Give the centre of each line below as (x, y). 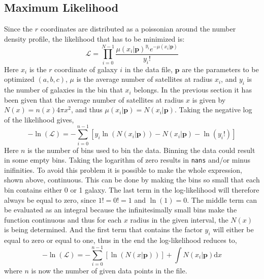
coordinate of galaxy (86, 69)
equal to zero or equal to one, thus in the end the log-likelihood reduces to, (121, 240)
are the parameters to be (220, 69)
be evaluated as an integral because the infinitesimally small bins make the (121, 210)
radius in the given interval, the (179, 219)
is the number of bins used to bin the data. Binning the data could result (141, 150)
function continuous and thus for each (63, 219)
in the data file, (148, 69)
